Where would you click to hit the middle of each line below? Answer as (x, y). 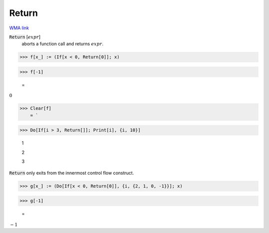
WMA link (19, 28)
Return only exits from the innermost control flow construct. (71, 173)
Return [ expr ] (25, 37)
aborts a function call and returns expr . (63, 44)
